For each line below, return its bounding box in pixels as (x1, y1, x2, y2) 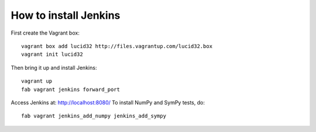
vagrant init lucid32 (21, 51, 83, 58)
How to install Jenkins (11, 9, 121, 22)
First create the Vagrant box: (11, 29, 80, 36)
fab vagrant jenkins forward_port (21, 86, 120, 93)
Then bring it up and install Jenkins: (11, 64, 97, 71)
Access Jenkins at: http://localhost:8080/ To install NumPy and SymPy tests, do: (11, 99, 205, 106)
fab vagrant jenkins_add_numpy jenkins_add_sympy (21, 113, 167, 120)
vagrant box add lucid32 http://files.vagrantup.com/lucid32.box (21, 43, 213, 49)
